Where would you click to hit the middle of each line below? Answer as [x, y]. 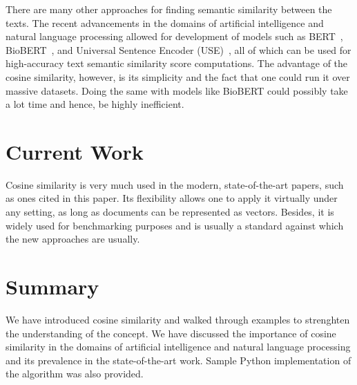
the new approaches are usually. [73, 239]
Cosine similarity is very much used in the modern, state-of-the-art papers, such [175, 184]
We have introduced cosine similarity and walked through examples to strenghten [178, 319]
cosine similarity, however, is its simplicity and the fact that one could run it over [178, 76]
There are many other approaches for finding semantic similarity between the [169, 9]
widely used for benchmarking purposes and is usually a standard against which [175, 225]
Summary [52, 287]
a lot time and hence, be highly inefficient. [95, 104]
